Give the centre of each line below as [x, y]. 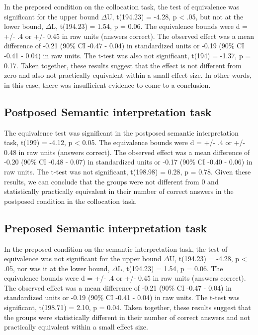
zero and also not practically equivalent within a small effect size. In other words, [128, 75]
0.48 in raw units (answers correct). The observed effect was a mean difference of [127, 152]
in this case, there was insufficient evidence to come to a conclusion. [107, 84]
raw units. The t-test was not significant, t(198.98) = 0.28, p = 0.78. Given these [128, 171]
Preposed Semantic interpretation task [106, 228]
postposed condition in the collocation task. [71, 201]
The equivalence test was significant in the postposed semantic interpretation [121, 132]
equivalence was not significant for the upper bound [83, 258]
